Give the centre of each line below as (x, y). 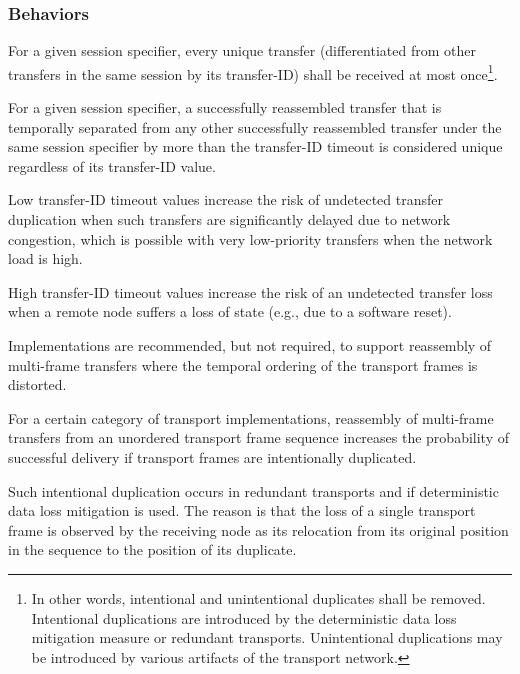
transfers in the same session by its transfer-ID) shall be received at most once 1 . (253, 72)
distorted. (37, 384)
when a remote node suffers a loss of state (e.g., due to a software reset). (230, 311)
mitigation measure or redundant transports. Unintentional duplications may (267, 637)
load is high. (45, 258)
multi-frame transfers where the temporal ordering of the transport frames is (243, 364)
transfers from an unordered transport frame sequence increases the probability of (258, 437)
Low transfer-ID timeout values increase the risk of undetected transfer (225, 199)
